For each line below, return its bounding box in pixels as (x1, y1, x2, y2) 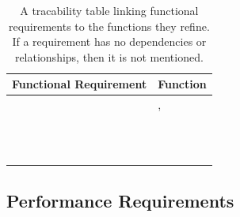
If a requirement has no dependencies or (12, 33, 207, 50)
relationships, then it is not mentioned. (14, 48, 204, 65)
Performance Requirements (6, 188, 234, 212)
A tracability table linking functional (20, 2, 199, 18)
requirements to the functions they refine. (8, 17, 210, 34)
